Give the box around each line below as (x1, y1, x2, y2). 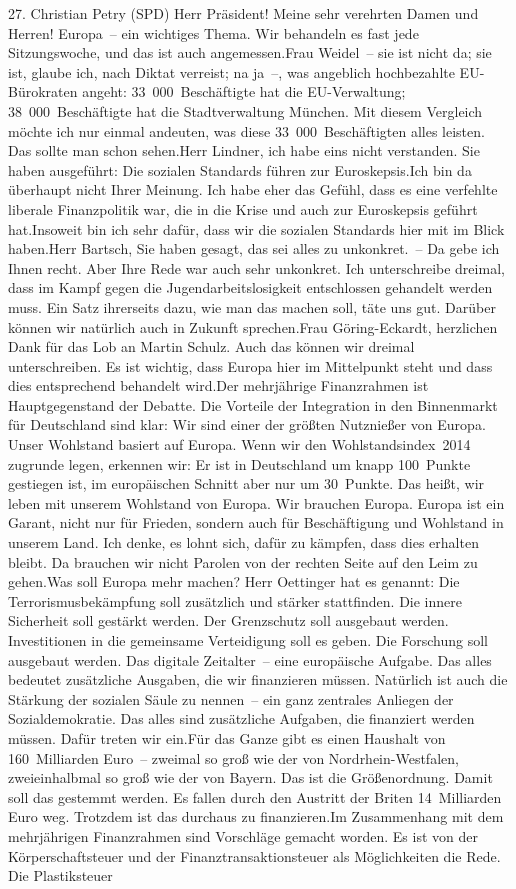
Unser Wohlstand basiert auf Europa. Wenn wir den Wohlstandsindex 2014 (8, 434, 471, 455)
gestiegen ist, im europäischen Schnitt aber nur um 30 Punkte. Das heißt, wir (8, 473, 485, 494)
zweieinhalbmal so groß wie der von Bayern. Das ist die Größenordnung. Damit (8, 767, 493, 788)
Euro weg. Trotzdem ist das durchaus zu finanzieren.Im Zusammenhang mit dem (8, 806, 504, 827)
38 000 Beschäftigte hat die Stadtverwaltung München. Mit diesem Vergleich (8, 100, 483, 121)
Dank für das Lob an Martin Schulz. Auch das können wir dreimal (8, 336, 415, 357)
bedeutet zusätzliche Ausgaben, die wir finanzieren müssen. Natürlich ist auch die (8, 669, 508, 690)
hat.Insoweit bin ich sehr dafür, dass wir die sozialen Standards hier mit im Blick (8, 218, 505, 239)
